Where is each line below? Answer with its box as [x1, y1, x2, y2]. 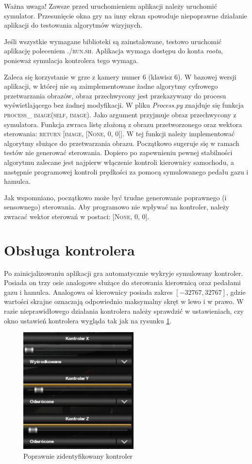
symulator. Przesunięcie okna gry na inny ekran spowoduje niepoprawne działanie [4, 10, 247, 20]
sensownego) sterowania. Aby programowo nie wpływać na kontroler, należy [4, 202, 229, 212]
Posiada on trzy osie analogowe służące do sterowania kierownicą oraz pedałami [4, 277, 241, 288]
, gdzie [226, 287, 246, 297]
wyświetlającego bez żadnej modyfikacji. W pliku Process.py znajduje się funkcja [4, 100, 244, 110]
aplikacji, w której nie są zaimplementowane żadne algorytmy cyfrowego [4, 81, 218, 91]
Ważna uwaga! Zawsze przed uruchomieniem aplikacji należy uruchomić [4, 1, 217, 11]
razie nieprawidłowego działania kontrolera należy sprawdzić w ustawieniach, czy [4, 305, 244, 316]
